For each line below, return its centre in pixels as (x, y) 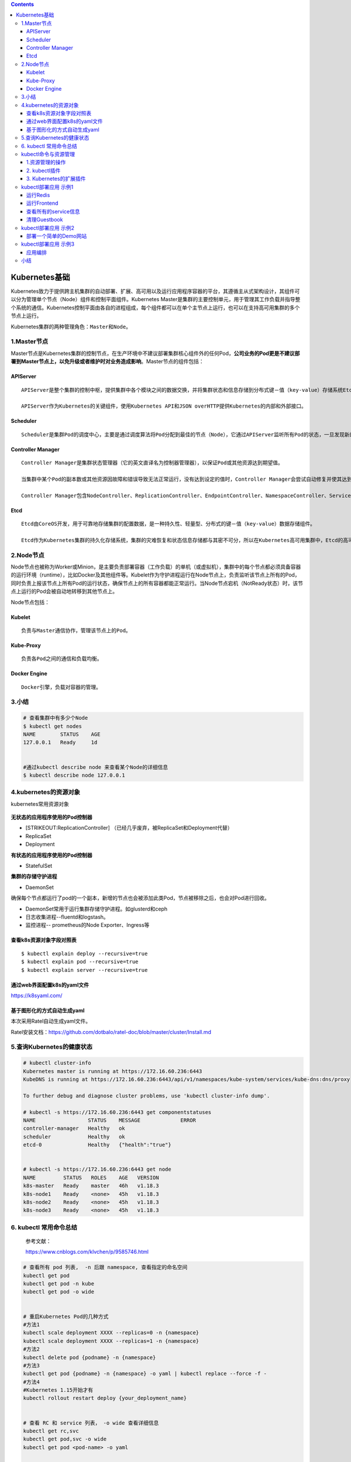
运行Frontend (42, 203)
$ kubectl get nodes (52, 726)
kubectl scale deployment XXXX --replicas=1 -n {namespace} (111, 1341)
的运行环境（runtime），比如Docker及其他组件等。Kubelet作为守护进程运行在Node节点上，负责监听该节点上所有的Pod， (156, 575)
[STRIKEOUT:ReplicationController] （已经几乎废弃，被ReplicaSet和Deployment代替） (129, 828)
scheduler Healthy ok (74, 1137)
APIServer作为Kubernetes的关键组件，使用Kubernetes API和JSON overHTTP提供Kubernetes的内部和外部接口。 (164, 406)
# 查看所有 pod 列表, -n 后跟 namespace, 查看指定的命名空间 (105, 1267)
